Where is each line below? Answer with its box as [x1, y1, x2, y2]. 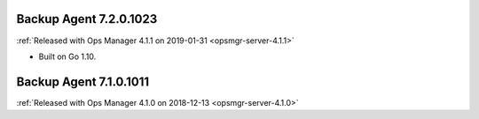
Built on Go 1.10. [38, 51, 97, 62]
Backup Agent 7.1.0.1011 [16, 74, 150, 89]
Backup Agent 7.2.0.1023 [16, 11, 158, 26]
